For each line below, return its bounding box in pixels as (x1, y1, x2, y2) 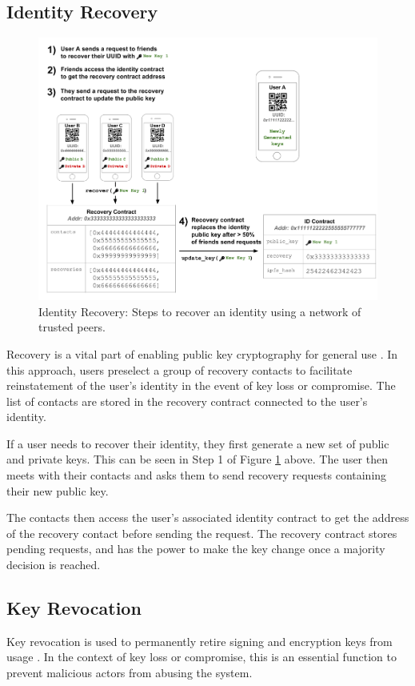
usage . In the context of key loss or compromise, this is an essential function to (6, 648, 397, 665)
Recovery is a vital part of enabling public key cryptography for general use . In (6, 345, 398, 362)
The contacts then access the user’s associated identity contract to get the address (6, 509, 409, 526)
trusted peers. (38, 319, 106, 335)
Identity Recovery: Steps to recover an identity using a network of (38, 303, 361, 319)
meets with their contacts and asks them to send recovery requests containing (6, 467, 387, 483)
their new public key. (6, 482, 109, 499)
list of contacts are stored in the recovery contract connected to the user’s (6, 392, 368, 409)
